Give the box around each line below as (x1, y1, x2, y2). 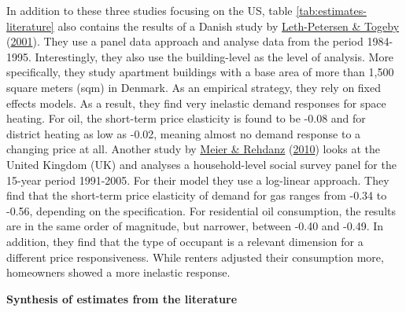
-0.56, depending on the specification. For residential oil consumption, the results (6, 202, 397, 218)
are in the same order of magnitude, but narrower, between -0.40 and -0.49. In (6, 218, 384, 234)
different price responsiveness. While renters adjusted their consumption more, (6, 248, 384, 265)
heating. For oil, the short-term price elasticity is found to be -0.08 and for (6, 110, 366, 127)
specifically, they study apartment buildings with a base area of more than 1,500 (6, 64, 394, 80)
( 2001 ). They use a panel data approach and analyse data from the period (6, 33, 364, 50)
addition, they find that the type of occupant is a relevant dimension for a (6, 233, 364, 249)
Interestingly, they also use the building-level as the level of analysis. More (35, 48, 394, 64)
